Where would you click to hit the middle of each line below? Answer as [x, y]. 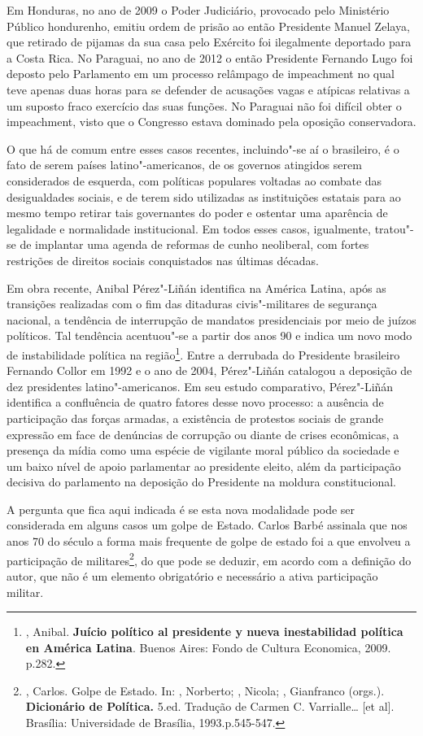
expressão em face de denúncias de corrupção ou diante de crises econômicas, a [203, 434]
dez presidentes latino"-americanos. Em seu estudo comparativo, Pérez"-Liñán [200, 386]
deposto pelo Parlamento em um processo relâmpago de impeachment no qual [201, 74]
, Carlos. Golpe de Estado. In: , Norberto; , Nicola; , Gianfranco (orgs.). [205, 690]
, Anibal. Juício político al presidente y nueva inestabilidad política [214, 631]
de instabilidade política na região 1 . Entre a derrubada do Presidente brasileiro [203, 353]
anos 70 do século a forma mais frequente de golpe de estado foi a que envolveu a [209, 541]
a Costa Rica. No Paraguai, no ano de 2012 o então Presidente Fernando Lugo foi [210, 57]
